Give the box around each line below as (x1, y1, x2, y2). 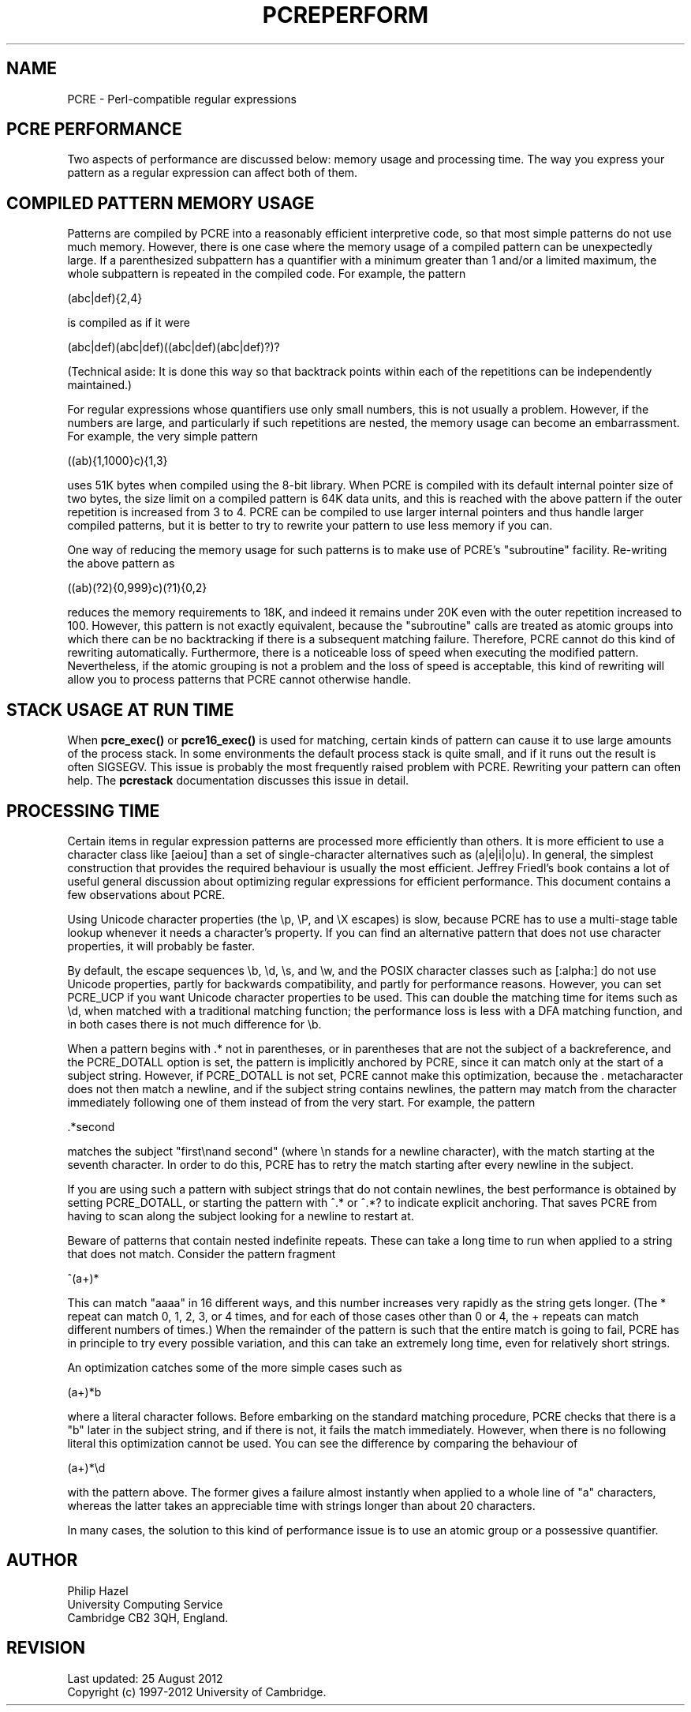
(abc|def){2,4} (67, 291, 143, 305)
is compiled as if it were (67, 316, 190, 330)
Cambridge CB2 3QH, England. (67, 1610, 229, 1624)
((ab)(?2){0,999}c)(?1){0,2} (67, 581, 207, 595)
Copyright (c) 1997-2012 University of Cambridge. (67, 1684, 327, 1699)
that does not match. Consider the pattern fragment (67, 1246, 336, 1261)
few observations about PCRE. (67, 887, 226, 901)
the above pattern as (67, 556, 175, 571)
